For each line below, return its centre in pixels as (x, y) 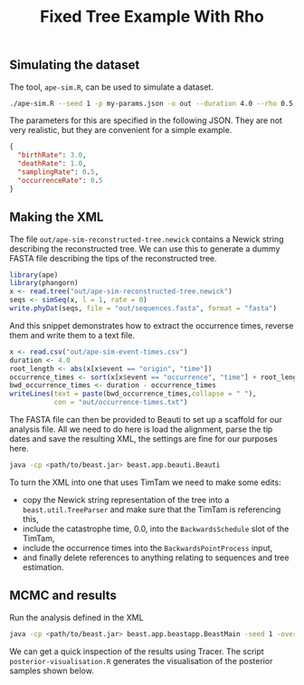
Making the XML (57, 218)
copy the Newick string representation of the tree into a (126, 499)
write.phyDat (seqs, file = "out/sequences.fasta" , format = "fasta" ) (143, 309)
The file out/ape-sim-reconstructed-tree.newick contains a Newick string (147, 239)
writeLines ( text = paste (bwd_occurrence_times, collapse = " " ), (133, 394)
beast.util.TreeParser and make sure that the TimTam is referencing (152, 509)
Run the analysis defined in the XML (76, 617)
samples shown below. (52, 671)
